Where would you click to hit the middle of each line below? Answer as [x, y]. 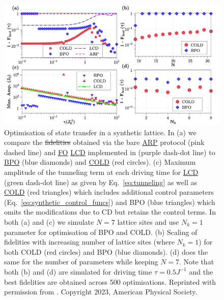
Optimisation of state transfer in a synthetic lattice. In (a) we [100, 132]
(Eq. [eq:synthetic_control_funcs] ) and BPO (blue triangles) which [110, 202]
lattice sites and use [148, 222]
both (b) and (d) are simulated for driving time [78, 271]
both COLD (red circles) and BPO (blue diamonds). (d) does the [106, 251]
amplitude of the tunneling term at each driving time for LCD [101, 172]
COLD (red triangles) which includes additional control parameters [109, 192]
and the [201, 271]
